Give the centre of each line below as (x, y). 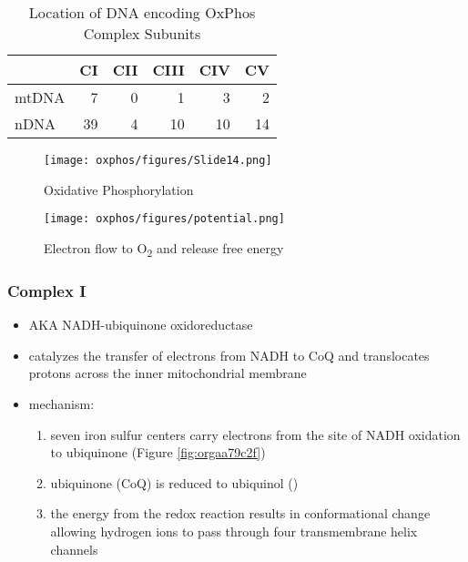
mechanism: (61, 404)
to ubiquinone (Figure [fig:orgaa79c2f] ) (158, 452)
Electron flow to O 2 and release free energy (164, 249)
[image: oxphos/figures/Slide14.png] (158, 160)
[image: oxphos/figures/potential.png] (164, 219)
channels (74, 549)
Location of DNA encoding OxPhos (142, 12)
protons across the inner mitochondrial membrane (168, 373)
